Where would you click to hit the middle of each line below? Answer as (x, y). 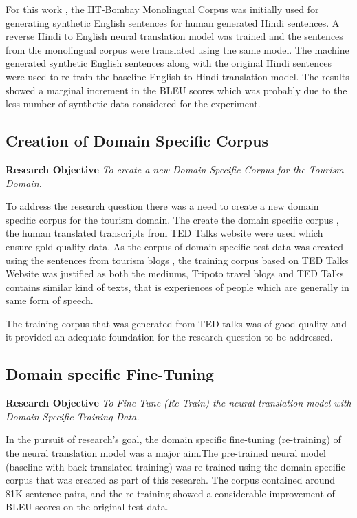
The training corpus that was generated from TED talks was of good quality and (176, 323)
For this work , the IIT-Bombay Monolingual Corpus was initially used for (162, 9)
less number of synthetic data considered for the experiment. (133, 104)
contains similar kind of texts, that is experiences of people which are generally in (177, 287)
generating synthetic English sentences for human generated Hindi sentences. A (173, 22)
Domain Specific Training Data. (73, 416)
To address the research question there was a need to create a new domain (162, 206)
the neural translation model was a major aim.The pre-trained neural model (166, 453)
